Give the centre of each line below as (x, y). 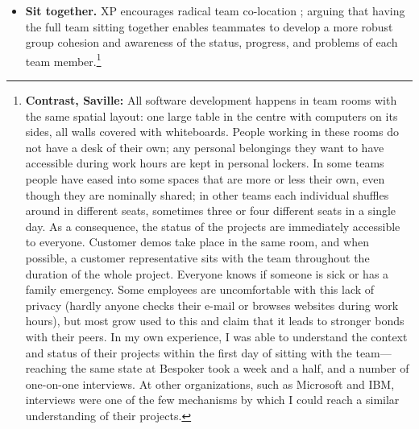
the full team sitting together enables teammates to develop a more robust (209, 26)
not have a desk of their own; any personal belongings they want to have (205, 147)
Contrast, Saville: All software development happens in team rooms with (211, 100)
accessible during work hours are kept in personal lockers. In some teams (205, 163)
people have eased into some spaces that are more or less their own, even (205, 179)
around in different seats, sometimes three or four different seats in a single (211, 210)
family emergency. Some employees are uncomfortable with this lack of (200, 289)
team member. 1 (63, 60)
